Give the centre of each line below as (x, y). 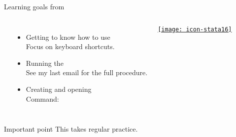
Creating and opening (59, 89)
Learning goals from (34, 6)
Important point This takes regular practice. (71, 129)
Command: (42, 98)
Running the (45, 63)
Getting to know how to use (68, 37)
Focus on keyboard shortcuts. (70, 46)
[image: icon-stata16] (195, 29)
